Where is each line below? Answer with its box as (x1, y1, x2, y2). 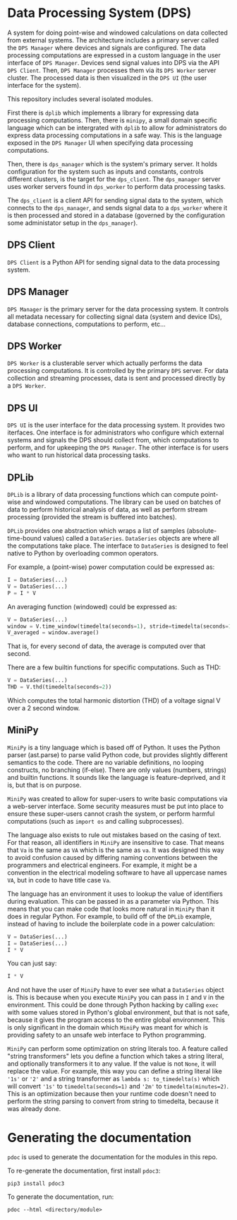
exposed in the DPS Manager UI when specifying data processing (7, 138, 193, 146)
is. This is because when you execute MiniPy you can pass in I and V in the (7, 993, 225, 1002)
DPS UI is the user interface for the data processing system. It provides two (7, 421, 226, 430)
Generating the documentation (7, 1129, 192, 1146)
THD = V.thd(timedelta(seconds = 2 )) (7, 684, 112, 691)
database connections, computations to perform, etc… (7, 320, 166, 328)
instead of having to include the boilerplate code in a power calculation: (7, 919, 215, 928)
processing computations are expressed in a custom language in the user (7, 51, 221, 59)
